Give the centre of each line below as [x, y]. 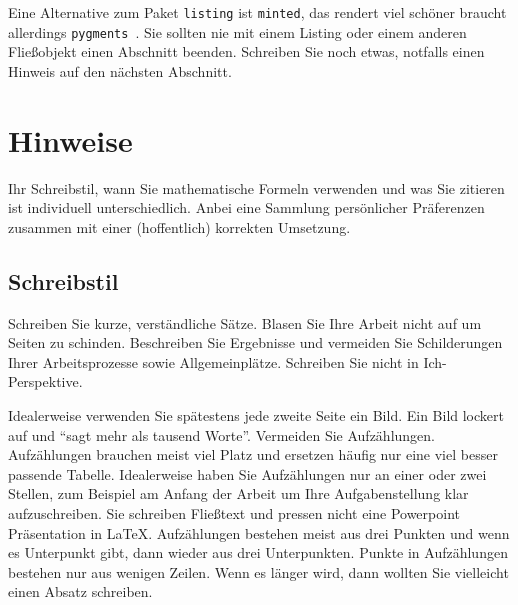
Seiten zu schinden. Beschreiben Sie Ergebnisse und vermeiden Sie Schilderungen [255, 342]
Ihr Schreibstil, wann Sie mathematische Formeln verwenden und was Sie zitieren [256, 187]
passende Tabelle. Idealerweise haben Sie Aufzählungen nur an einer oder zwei [247, 473]
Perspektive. [45, 381]
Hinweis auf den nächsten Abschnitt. [120, 70]
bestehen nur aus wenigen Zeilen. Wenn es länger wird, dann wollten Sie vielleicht [258, 571]
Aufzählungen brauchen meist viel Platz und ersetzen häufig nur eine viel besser [253, 454]
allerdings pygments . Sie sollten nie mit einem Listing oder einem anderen [237, 31]
